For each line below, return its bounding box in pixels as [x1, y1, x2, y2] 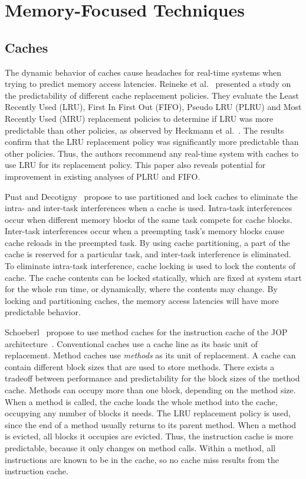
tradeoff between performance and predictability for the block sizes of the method [5, 372, 300, 384]
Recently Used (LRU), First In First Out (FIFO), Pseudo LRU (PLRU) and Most [5, 101, 302, 113]
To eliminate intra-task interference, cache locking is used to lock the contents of [5, 260, 296, 272]
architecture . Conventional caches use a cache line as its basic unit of [5, 337, 258, 349]
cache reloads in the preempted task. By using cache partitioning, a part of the [5, 236, 290, 248]
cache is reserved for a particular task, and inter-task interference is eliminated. [5, 248, 291, 260]
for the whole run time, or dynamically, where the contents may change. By [5, 283, 278, 295]
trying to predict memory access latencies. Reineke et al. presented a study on [5, 77, 291, 90]
